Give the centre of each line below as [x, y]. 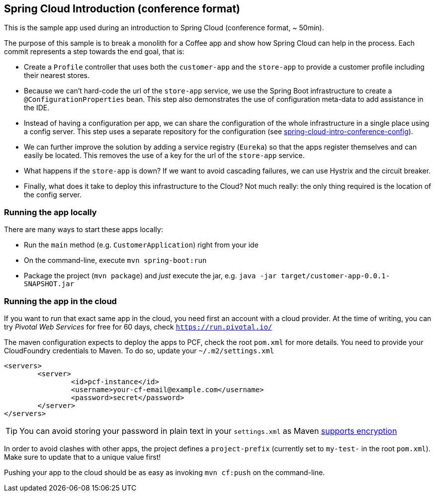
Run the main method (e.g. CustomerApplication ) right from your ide [141, 245]
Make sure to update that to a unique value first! [83, 457]
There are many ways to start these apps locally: [84, 230]
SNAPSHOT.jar [49, 284]
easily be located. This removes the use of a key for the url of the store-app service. [164, 156]
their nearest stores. [57, 76]
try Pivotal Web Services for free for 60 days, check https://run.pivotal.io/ [138, 327]
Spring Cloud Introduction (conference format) [122, 9]
